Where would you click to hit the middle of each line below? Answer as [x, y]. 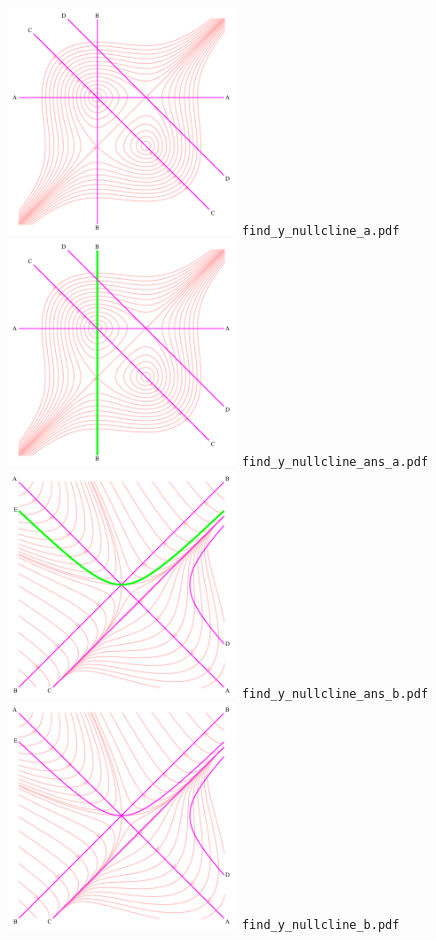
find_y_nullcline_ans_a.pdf [335, 462]
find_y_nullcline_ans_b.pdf [335, 693]
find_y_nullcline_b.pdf [320, 925]
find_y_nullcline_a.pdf [320, 230]
